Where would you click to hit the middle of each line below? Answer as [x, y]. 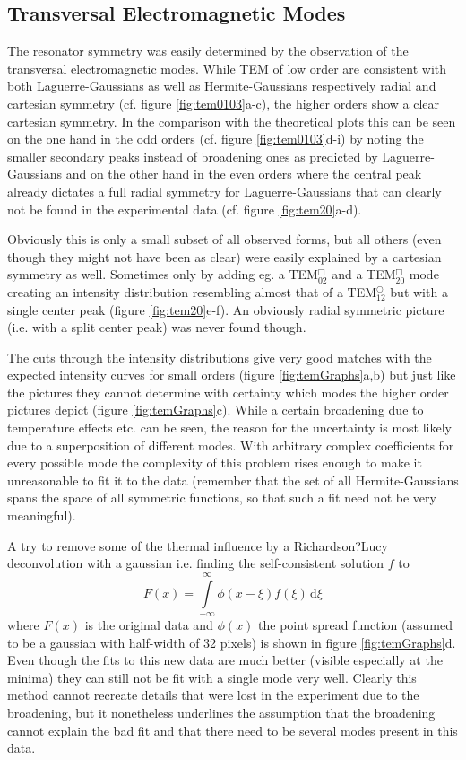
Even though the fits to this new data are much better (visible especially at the [225, 660]
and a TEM [364, 274]
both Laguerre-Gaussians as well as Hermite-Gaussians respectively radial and [222, 86]
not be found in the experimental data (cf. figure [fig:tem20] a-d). [185, 209]
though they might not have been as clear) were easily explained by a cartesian [224, 256]
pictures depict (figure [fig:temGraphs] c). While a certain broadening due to [216, 410]
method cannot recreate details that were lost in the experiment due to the [213, 695]
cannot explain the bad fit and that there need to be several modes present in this [233, 730]
